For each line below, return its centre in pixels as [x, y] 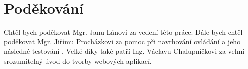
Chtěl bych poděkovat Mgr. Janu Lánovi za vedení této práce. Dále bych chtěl [123, 32]
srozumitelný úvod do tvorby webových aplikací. [78, 60]
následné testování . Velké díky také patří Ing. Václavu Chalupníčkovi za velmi [124, 51]
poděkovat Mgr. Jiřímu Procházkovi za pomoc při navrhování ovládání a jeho [122, 41]
